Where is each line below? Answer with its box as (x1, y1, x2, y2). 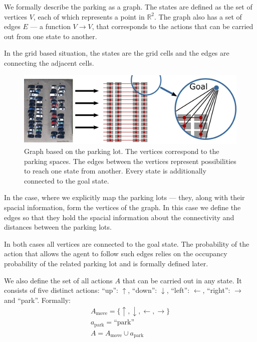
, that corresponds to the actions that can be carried (92, 21, 253, 32)
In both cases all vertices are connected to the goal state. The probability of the (4, 238, 249, 249)
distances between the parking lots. (4, 222, 112, 232)
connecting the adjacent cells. (4, 57, 94, 68)
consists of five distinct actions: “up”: (4, 285, 118, 295)
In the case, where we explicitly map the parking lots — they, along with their (4, 192, 245, 203)
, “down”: (128, 285, 157, 295)
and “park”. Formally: (4, 294, 71, 305)
